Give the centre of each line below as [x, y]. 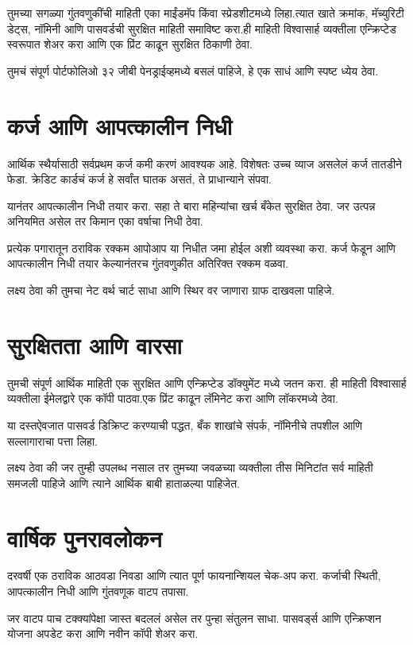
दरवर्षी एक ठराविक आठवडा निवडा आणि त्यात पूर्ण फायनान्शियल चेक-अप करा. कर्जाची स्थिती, [194, 575]
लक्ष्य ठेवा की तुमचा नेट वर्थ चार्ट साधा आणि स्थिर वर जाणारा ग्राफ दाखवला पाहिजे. [171, 290]
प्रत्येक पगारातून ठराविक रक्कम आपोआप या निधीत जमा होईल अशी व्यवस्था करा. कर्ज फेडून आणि [201, 247]
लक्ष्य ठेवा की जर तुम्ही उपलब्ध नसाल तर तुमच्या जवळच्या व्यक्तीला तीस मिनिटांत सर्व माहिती [190, 467]
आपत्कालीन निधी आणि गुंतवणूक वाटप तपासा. [98, 591]
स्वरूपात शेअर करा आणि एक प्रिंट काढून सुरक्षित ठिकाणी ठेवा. [130, 44]
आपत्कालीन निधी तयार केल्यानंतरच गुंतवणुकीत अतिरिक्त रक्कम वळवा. [148, 263]
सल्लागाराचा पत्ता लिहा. [52, 440]
